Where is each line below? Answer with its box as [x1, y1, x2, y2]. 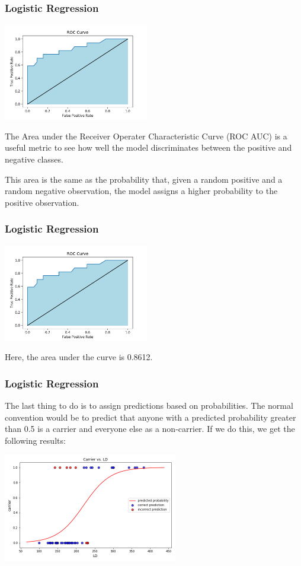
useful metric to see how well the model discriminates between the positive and [5, 141, 292, 154]
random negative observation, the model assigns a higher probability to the [5, 185, 278, 197]
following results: [5, 434, 66, 446]
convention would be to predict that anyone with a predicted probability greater [5, 411, 296, 423]
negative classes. [5, 153, 63, 165]
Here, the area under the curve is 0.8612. [5, 351, 153, 363]
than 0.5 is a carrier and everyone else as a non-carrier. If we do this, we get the [5, 422, 295, 435]
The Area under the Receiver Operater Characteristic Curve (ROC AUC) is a [5, 129, 287, 142]
